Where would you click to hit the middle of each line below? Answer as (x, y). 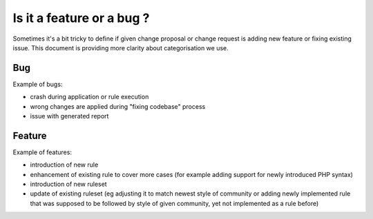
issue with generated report (69, 116)
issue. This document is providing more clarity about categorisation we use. (121, 48)
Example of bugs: (38, 84)
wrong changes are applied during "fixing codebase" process (118, 106)
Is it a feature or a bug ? (81, 18)
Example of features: (42, 152)
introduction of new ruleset (68, 184)
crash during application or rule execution (89, 97)
